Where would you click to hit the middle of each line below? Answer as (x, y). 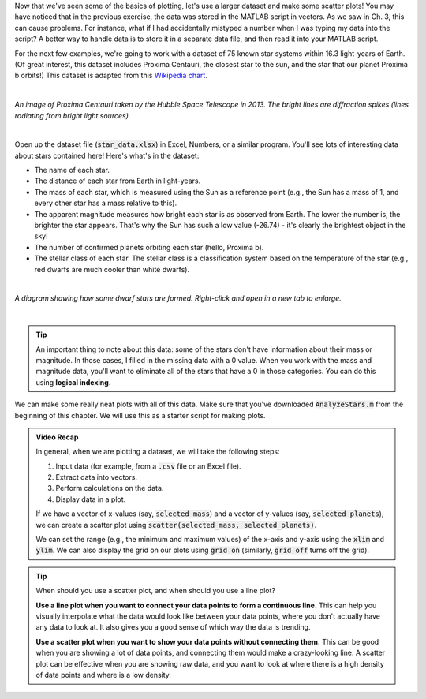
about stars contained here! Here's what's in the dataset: (107, 155)
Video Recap (57, 437)
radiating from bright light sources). (73, 115)
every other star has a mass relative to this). (106, 203)
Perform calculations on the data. (110, 488)
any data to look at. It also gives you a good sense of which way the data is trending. (173, 627)
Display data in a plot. (91, 499)
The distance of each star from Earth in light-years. (118, 181)
